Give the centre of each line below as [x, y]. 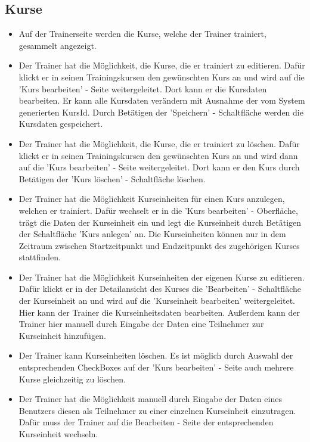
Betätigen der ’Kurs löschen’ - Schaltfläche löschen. [112, 178]
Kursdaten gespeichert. [61, 124]
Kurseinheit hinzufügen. [62, 335]
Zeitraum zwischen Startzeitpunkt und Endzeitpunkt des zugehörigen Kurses [159, 245]
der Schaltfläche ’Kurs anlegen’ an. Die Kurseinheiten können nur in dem [152, 234]
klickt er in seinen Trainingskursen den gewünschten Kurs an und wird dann [158, 155]
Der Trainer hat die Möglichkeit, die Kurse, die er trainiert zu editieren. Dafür [162, 65]
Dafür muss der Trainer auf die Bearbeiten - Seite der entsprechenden [146, 422]
